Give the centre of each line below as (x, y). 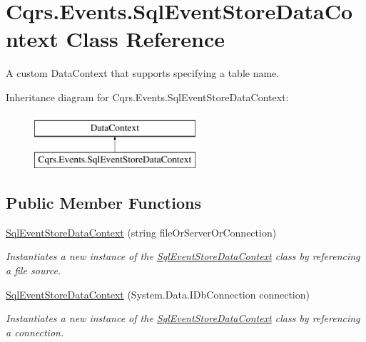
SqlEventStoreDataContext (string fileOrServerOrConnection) (141, 232)
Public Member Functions (103, 203)
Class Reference (145, 39)
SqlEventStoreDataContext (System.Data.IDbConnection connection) (158, 294)
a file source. (34, 270)
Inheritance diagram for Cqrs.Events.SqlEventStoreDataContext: (147, 97)
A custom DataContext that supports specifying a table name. (143, 73)
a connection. (35, 332)
